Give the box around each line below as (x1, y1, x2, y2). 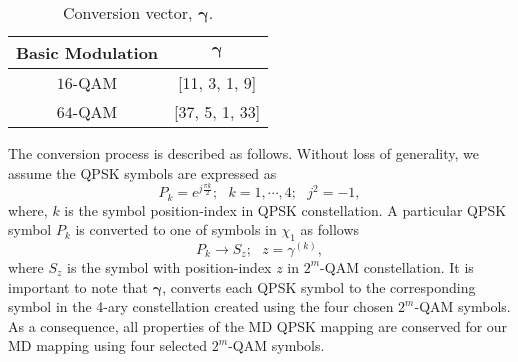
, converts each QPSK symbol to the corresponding (162, 276, 476, 297)
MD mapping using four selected (8, 335, 208, 356)
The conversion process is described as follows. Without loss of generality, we (8, 143, 479, 163)
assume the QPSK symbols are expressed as (8, 162, 277, 183)
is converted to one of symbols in (75, 219, 277, 240)
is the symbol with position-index (67, 256, 272, 277)
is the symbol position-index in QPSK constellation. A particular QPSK (64, 199, 507, 220)
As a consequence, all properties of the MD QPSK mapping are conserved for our (8, 315, 508, 336)
